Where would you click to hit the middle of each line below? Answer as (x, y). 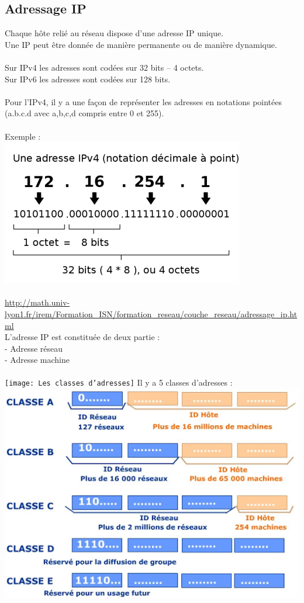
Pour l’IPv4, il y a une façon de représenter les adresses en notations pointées (143, 101)
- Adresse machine (37, 360)
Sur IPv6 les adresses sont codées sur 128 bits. (88, 79)
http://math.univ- (37, 302)
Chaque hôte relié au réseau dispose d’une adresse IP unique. (114, 33)
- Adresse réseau (34, 348)
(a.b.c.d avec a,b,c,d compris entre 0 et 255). (84, 113)
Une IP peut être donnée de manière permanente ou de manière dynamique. (141, 44)
